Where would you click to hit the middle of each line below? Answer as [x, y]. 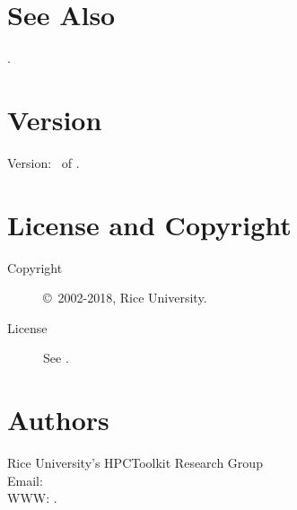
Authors [58, 420]
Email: [25, 480]
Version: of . [44, 162]
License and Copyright [149, 224]
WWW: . [32, 498]
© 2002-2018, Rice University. [125, 298]
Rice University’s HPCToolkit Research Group [135, 463]
